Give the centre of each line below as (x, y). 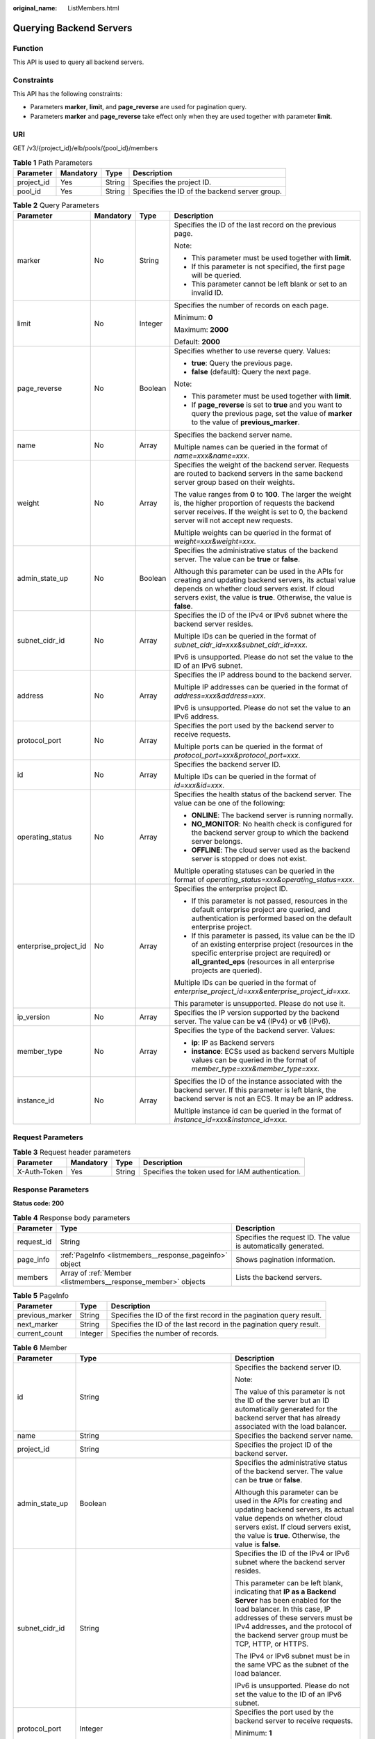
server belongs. (217, 842)
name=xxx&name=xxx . (212, 456)
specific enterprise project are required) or (261, 953)
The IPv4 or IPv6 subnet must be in (293, 1656)
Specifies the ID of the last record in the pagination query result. (216, 1324)
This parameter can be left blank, (289, 1582)
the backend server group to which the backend (270, 833)
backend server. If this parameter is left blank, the (255, 1090)
